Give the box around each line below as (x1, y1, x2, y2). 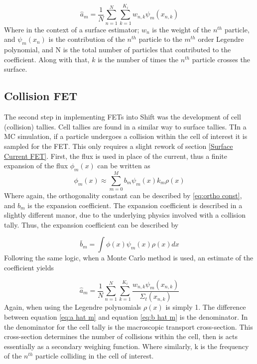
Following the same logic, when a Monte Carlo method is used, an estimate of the (4, 252, 254, 263)
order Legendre (198, 34, 244, 44)
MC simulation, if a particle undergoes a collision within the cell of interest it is (4, 131, 248, 141)
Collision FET (4, 88, 78, 104)
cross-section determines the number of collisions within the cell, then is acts (4, 331, 238, 342)
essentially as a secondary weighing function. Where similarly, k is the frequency (4, 341, 249, 351)
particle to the (138, 34, 182, 44)
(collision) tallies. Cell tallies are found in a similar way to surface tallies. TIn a (4, 121, 247, 131)
